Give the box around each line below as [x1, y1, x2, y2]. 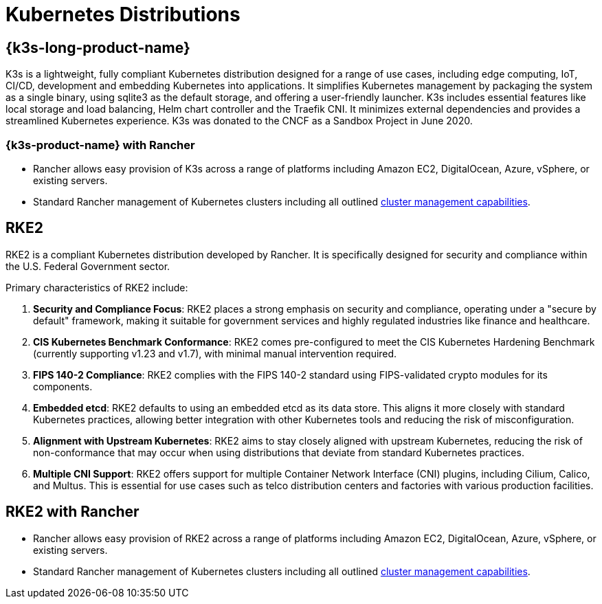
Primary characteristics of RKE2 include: [5, 281, 188, 293]
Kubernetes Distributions [5, 3, 241, 26]
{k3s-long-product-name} [5, 38, 190, 56]
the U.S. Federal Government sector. [5, 260, 170, 272]
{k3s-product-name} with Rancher [5, 137, 195, 152]
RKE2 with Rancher [5, 503, 140, 521]
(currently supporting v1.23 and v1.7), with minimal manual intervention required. [33, 347, 397, 359]
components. [33, 380, 93, 392]
